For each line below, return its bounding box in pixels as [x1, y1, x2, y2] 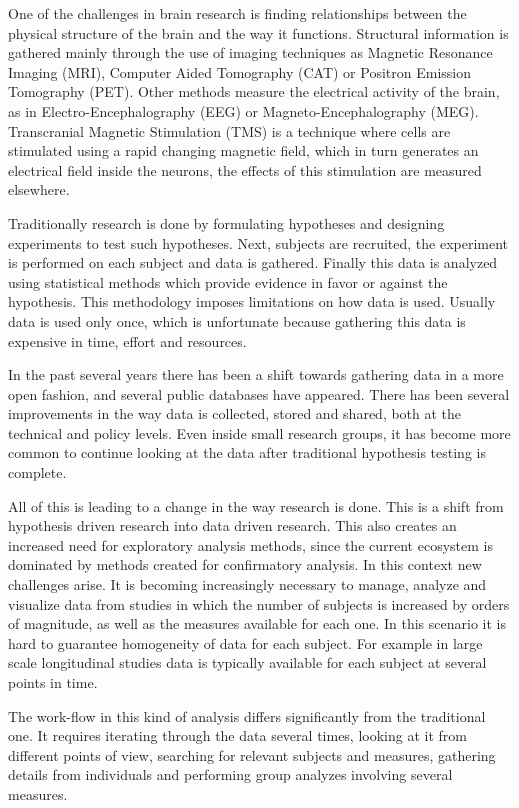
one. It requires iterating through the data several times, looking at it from [8, 725, 467, 746]
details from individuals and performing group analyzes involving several [8, 764, 453, 785]
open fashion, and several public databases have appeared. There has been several [8, 383, 510, 404]
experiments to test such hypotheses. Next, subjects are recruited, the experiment [8, 232, 509, 253]
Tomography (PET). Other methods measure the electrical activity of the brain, [8, 81, 500, 102]
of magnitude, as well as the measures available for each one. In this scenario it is [8, 613, 506, 634]
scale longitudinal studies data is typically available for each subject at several [8, 652, 487, 673]
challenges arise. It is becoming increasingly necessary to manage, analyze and [8, 574, 487, 595]
